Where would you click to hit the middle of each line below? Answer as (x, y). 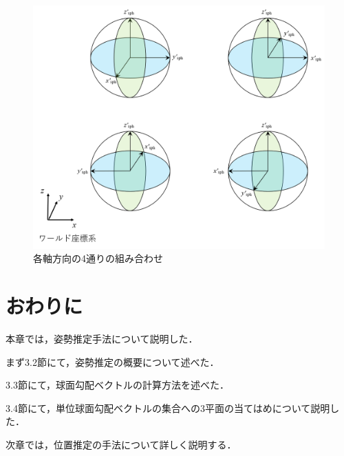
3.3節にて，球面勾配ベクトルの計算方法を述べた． (117, 385)
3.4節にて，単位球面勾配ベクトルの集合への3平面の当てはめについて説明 (168, 408)
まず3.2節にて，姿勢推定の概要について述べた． (112, 361)
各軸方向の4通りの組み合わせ (98, 258)
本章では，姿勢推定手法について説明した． (102, 338)
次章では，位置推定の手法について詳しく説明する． (121, 444)
